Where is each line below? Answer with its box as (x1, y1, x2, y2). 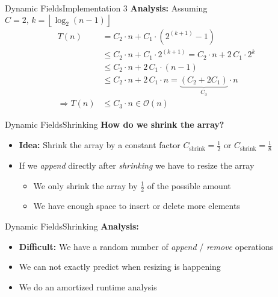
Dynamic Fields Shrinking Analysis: (5, 219, 139, 232)
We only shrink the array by (33, 179, 138, 192)
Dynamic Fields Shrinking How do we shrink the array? (5, 118, 224, 131)
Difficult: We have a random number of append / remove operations (19, 240, 274, 252)
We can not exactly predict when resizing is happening (19, 260, 221, 273)
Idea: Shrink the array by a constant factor (19, 139, 181, 151)
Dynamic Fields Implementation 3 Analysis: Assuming (5, 2, 208, 14)
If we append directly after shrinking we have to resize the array (19, 158, 255, 171)
